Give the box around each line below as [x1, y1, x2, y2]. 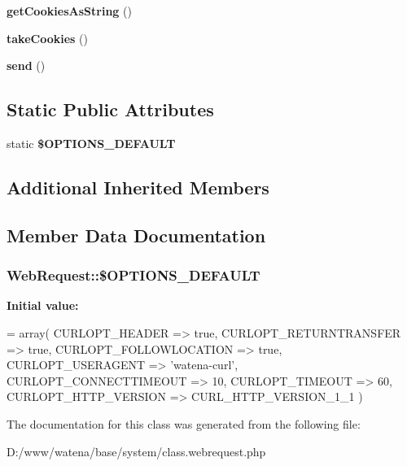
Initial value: [7, 297, 79, 314]
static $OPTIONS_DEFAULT [7, 134, 176, 151]
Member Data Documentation [7, 222, 266, 247]
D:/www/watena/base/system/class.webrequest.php [7, 442, 266, 459]
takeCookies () [7, 29, 88, 46]
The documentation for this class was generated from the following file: [7, 415, 361, 432]
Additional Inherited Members [7, 174, 269, 199]
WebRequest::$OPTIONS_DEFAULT [7, 265, 260, 285]
